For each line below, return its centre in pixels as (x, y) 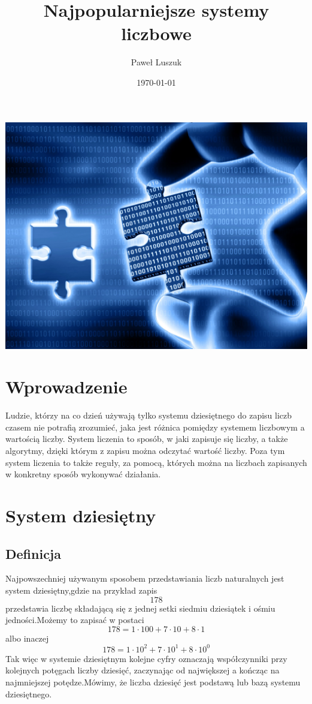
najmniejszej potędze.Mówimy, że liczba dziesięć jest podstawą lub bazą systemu (153, 682)
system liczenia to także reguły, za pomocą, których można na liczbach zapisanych (156, 462)
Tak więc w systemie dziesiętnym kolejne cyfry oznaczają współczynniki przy (146, 658)
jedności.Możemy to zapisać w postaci (75, 620)
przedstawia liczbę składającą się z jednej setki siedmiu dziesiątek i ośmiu (140, 608)
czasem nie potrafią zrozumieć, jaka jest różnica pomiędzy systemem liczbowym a (155, 427)
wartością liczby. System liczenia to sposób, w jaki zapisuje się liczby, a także (147, 439)
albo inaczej (27, 638)
